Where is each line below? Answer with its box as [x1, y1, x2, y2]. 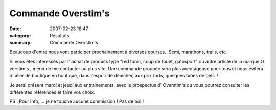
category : [9, 32, 31, 38]
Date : [9, 25, 21, 32]
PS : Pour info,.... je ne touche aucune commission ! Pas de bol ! [9, 98, 144, 104]
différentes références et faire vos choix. [9, 89, 96, 95]
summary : [9, 40, 32, 46]
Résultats [50, 32, 70, 38]
